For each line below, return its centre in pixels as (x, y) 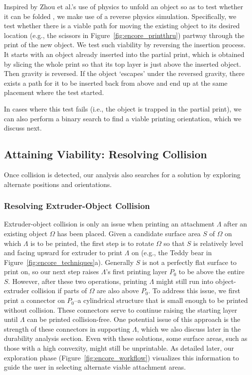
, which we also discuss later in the (189, 328)
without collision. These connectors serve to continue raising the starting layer (121, 309)
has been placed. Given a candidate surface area (129, 233)
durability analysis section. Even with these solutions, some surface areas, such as (126, 338)
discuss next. (23, 128)
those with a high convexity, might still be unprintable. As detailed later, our (119, 348)
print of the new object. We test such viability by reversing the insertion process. (125, 45)
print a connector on (34, 300)
